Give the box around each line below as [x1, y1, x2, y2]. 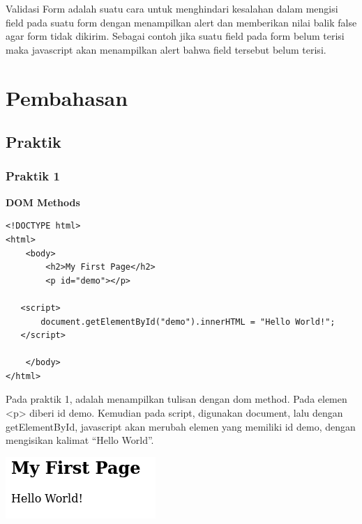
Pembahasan [6, 83, 128, 111]
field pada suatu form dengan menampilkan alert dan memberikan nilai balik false [6, 15, 357, 29]
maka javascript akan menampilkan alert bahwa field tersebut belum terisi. [6, 42, 326, 56]
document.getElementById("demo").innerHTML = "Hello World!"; [40, 316, 335, 327]
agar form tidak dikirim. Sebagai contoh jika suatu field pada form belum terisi [6, 29, 345, 43]
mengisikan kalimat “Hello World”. [6, 433, 154, 447]
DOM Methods [6, 194, 80, 209]
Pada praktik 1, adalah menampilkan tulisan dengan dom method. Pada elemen [6, 392, 347, 406]
